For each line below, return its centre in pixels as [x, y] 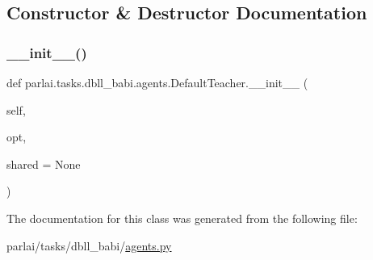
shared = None [44, 164]
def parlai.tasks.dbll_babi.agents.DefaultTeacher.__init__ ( [157, 82]
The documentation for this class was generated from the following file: [182, 218]
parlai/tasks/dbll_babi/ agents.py [89, 245]
